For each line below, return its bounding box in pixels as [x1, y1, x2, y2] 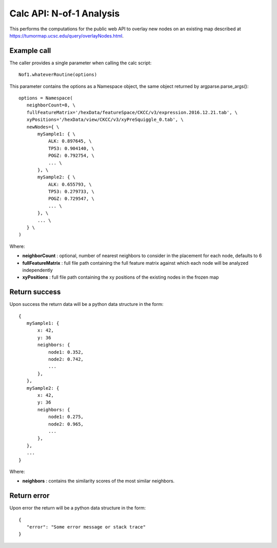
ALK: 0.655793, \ [48, 181, 92, 187]
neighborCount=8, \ [26, 102, 76, 108]
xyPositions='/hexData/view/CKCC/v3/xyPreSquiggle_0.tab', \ [26, 117, 184, 123]
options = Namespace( [18, 95, 73, 101]
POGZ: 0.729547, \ [48, 196, 95, 202]
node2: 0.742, [48, 356, 84, 362]
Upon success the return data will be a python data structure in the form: [9, 301, 164, 307]
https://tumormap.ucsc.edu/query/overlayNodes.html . [9, 32, 124, 39]
